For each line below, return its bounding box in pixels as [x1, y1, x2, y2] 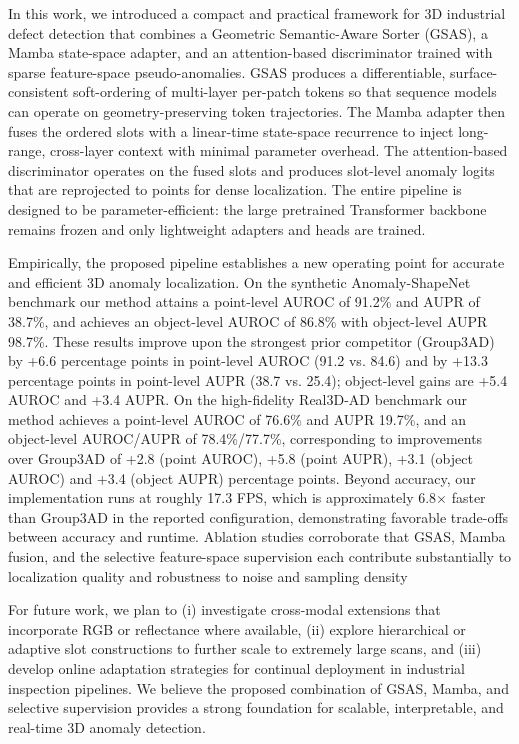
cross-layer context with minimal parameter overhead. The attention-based [50, 140, 508, 161]
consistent [8, 81, 69, 102]
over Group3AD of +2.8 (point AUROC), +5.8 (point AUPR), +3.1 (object [8, 448, 473, 469]
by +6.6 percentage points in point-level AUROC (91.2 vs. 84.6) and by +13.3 [8, 350, 488, 371]
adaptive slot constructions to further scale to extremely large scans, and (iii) [8, 638, 482, 659]
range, [8, 140, 46, 161]
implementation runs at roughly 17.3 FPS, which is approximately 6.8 [8, 487, 437, 508]
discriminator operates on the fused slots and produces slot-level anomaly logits [8, 159, 495, 180]
